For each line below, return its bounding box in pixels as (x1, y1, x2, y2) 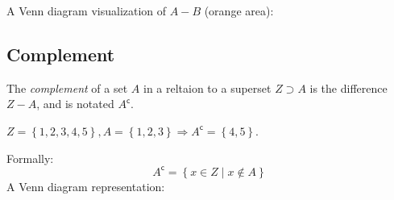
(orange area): (204, 2, 274, 19)
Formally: (6, 149, 54, 166)
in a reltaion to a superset (143, 79, 272, 96)
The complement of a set (6, 79, 128, 96)
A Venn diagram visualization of (6, 2, 167, 19)
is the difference (309, 79, 388, 96)
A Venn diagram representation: (6, 177, 165, 194)
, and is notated (36, 95, 114, 112)
